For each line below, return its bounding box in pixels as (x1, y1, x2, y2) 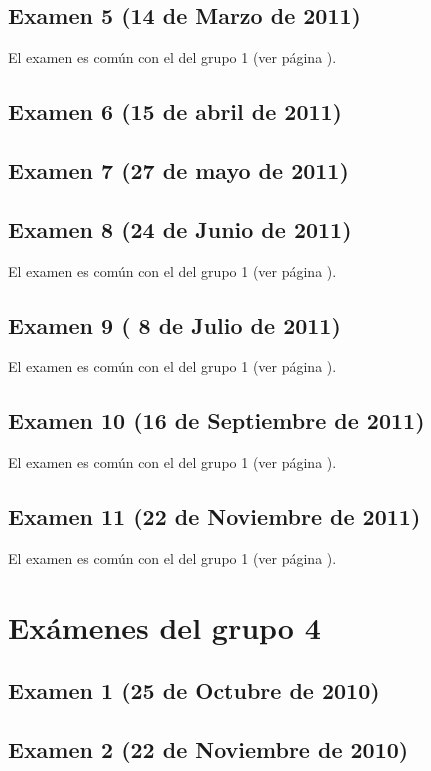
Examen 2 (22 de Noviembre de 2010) (8, 734, 409, 765)
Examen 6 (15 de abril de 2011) (8, 96, 343, 127)
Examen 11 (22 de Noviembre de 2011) (8, 501, 421, 532)
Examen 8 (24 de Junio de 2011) (8, 213, 352, 244)
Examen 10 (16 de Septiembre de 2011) (8, 405, 425, 436)
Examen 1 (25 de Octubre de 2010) (8, 675, 380, 706)
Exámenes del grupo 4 (8, 606, 321, 647)
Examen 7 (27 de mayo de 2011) (8, 154, 349, 185)
